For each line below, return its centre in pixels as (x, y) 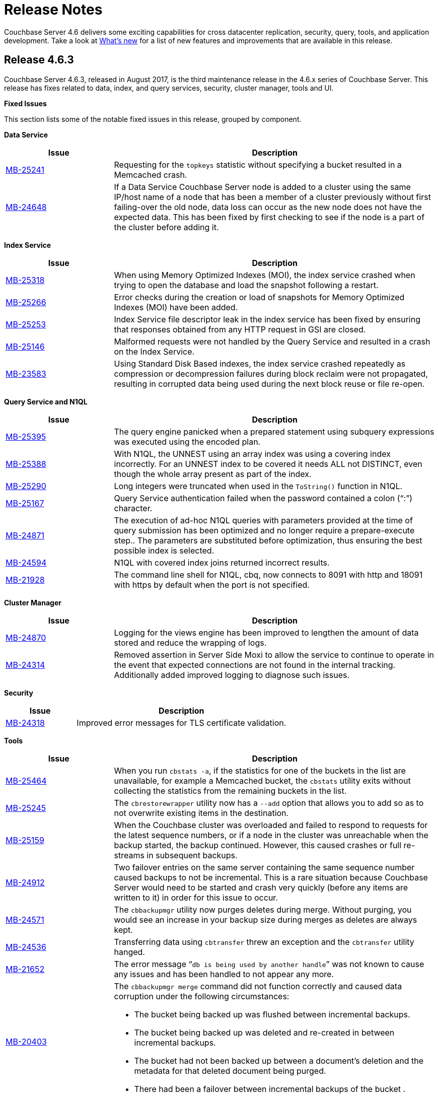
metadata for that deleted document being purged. (230, 1071)
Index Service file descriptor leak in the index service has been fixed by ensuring (267, 319)
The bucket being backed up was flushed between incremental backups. (272, 1014)
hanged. (129, 952)
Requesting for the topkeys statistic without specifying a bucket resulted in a (258, 164)
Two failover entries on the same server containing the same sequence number (264, 867)
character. (133, 508)
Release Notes (53, 10)
